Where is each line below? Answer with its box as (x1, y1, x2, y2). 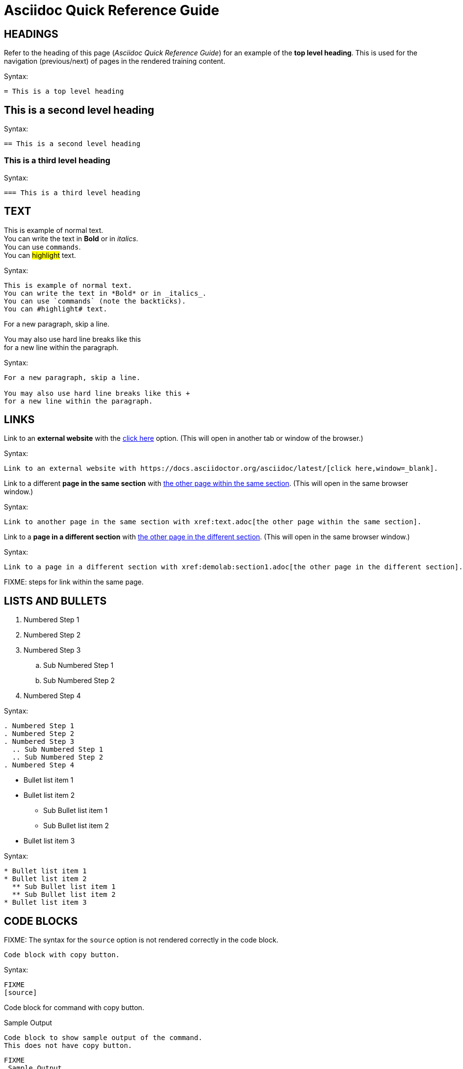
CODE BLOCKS (4, 915, 78, 927)
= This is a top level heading (4, 87, 124, 96)
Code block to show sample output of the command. (4, 1034, 203, 1042)
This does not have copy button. (4, 1042, 132, 1050)
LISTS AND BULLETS (4, 594, 107, 607)
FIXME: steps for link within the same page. (4, 578, 144, 586)
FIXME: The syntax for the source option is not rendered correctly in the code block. (4, 936, 279, 944)
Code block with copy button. (4, 951, 120, 959)
